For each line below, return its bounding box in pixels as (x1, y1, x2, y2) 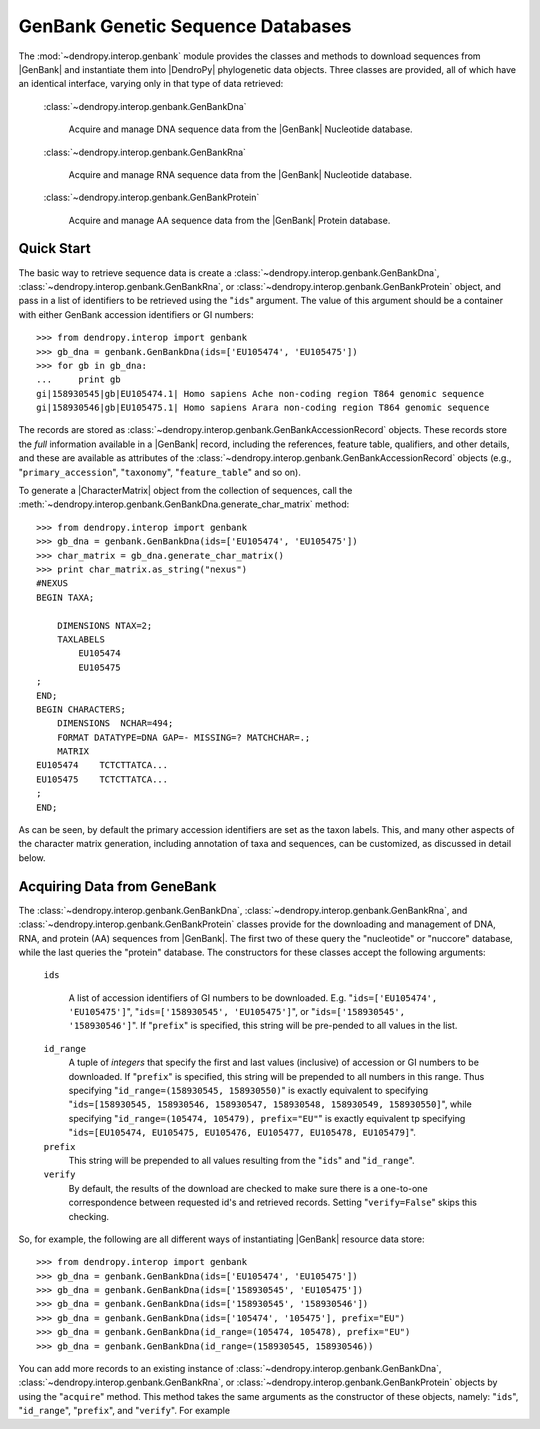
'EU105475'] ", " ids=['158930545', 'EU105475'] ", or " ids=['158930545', (68, 1006, 405, 1018)
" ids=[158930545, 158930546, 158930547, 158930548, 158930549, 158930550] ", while (68, 1098, 472, 1110)
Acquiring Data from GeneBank (18, 878, 217, 895)
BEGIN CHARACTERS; (36, 703, 127, 715)
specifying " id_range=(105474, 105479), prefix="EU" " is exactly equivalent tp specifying (68, 1112, 466, 1124)
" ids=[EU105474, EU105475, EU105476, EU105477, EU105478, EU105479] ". (68, 1126, 417, 1139)
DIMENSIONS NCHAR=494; (56, 718, 174, 729)
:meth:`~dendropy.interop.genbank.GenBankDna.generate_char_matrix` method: (18, 498, 350, 510)
